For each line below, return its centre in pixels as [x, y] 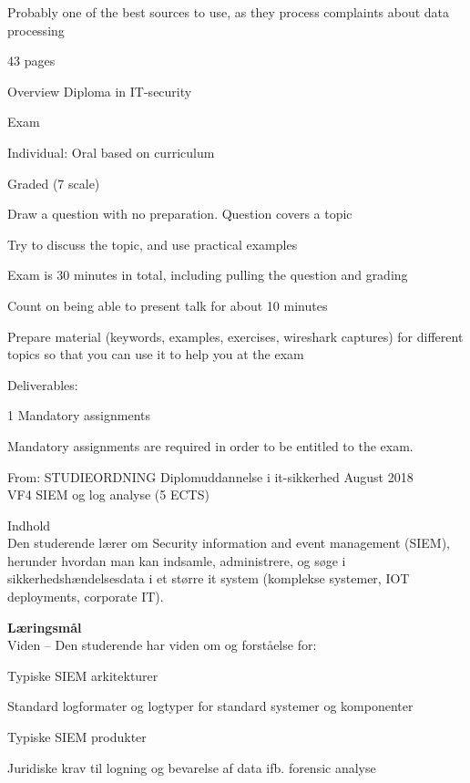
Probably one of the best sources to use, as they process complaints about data [229, 12]
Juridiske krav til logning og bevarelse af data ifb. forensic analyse [192, 767]
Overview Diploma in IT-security [100, 91]
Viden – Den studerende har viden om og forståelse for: [162, 645]
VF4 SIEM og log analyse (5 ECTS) [108, 495]
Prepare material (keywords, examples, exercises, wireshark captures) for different [235, 336]
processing [36, 30]
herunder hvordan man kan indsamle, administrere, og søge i [177, 560]
